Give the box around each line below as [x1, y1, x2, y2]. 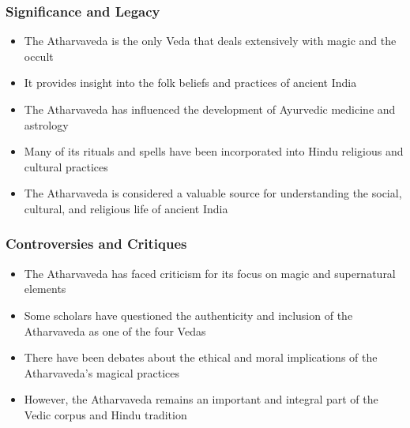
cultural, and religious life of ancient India [24, 200, 228, 216]
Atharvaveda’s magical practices [24, 364, 180, 381]
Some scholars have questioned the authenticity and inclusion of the [24, 306, 353, 323]
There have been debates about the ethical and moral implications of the [24, 349, 378, 366]
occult [24, 47, 54, 64]
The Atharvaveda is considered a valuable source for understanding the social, [24, 185, 402, 201]
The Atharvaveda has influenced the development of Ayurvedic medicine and [24, 101, 396, 117]
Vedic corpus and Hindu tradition [24, 406, 187, 422]
